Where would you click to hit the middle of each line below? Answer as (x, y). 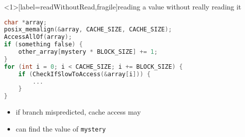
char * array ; (25, 22)
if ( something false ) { (43, 45)
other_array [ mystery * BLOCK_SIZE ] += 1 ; (88, 52)
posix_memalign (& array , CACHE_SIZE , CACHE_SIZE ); (88, 30)
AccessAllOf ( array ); (38, 37)
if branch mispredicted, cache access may (78, 112)
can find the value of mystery (61, 128)
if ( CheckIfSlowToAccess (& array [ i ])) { (84, 74)
